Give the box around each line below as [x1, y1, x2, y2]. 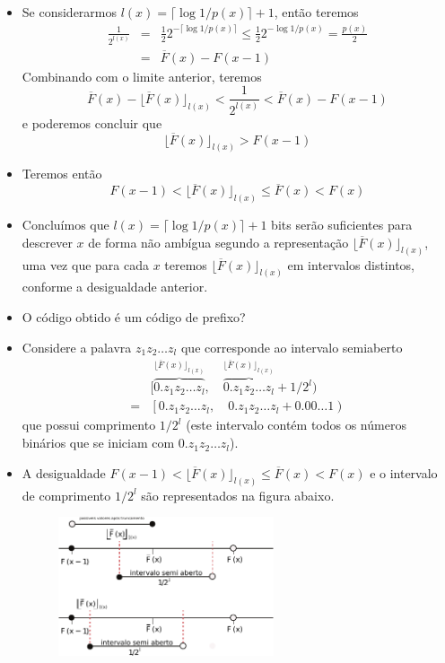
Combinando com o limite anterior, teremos [22, 66, 262, 85]
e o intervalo [370, 463, 438, 482]
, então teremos [274, 3, 359, 21]
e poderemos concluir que [22, 113, 162, 132]
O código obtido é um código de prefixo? [22, 308, 246, 326]
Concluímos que [22, 215, 109, 234]
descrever [22, 232, 73, 251]
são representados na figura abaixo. [141, 485, 335, 504]
